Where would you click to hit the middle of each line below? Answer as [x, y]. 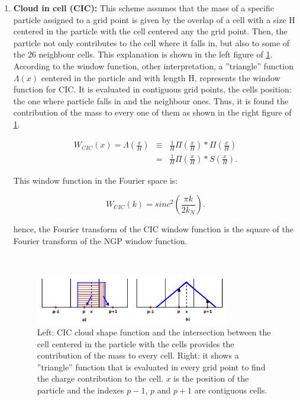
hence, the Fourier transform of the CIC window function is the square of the [153, 229]
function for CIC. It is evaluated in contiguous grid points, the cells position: [152, 89]
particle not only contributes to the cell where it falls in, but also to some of [151, 42]
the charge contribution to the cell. [100, 378]
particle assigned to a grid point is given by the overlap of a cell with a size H [154, 19]
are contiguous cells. [231, 390]
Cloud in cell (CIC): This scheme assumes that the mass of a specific [143, 8]
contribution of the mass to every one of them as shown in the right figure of [152, 112]
